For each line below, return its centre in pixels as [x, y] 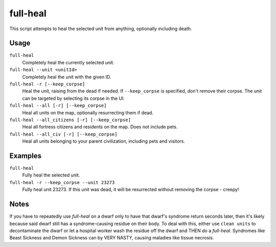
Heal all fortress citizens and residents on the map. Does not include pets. [100, 127]
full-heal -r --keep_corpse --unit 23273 [62, 182]
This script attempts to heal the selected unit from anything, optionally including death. [101, 29]
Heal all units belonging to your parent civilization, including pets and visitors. [103, 141]
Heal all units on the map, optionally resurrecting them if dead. [88, 113]
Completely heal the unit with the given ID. [67, 77]
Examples [26, 156]
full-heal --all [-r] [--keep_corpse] [58, 106]
